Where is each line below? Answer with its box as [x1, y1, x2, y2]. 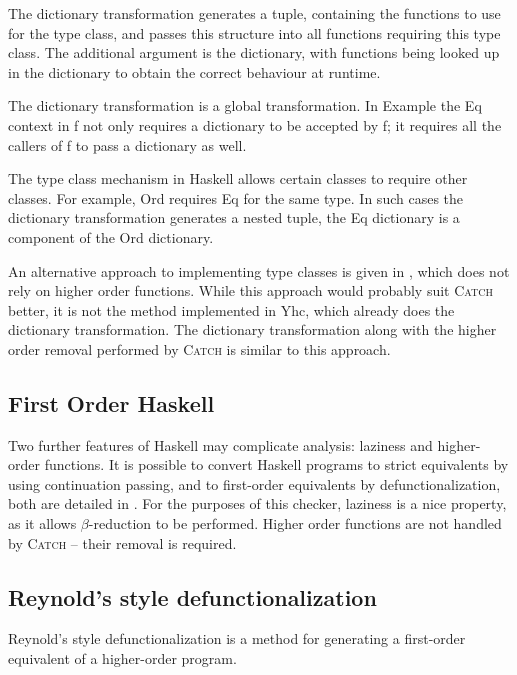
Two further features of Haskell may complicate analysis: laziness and [8, 434, 433, 455]
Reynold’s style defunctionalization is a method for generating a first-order [8, 628, 466, 649]
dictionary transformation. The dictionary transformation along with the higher [8, 319, 497, 340]
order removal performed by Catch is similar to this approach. [8, 338, 391, 359]
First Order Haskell [8, 387, 215, 418]
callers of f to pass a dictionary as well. [8, 134, 247, 155]
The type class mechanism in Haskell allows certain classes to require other [8, 168, 468, 189]
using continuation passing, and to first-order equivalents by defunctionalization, [8, 473, 501, 494]
